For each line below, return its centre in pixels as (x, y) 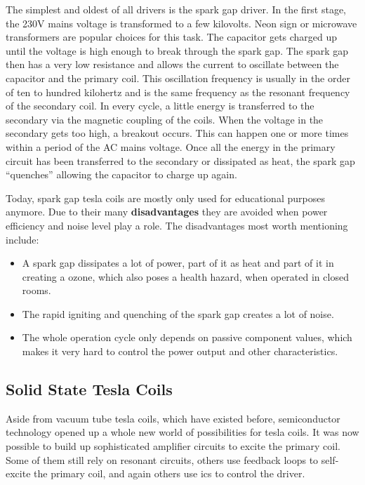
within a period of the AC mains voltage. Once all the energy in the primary (171, 146)
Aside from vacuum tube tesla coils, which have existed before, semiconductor (173, 418)
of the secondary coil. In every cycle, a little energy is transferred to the (160, 106)
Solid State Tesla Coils (89, 389)
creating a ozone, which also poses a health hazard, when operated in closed (185, 276)
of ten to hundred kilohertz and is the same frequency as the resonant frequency (178, 92)
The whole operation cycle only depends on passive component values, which (187, 337)
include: (22, 239)
